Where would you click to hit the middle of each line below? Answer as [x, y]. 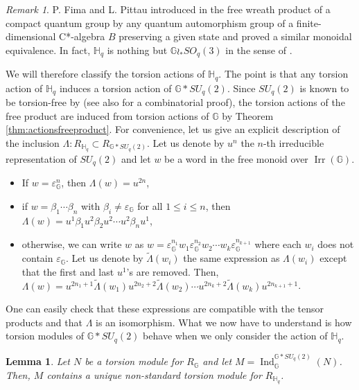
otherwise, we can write [72, 244]
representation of [41, 158]
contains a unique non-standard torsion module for [154, 374]
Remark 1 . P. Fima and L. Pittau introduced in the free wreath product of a [168, 9]
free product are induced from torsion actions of [107, 115]
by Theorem [248, 115]
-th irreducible [294, 142]
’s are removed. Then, [173, 271]
